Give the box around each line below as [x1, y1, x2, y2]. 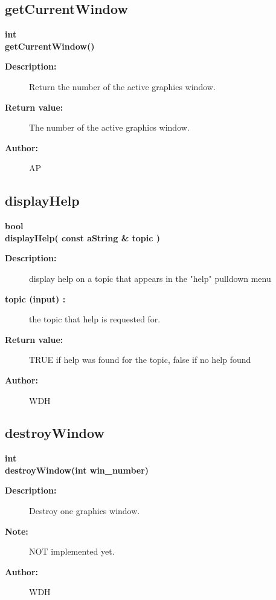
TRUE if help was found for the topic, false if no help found [29, 353, 251, 366]
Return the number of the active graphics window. [29, 80, 216, 93]
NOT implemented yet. [29, 545, 115, 558]
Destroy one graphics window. [29, 504, 140, 517]
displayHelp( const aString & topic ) [5, 231, 161, 244]
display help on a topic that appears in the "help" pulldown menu [29, 272, 271, 284]
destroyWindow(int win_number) [5, 463, 149, 476]
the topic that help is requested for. [29, 313, 161, 325]
